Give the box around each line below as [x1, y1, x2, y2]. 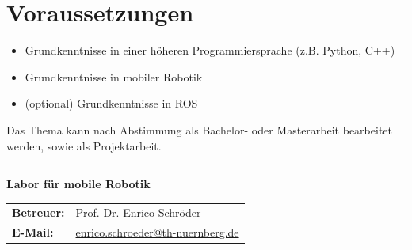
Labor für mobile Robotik [6, 176, 151, 192]
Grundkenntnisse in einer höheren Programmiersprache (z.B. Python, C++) [25, 42, 395, 59]
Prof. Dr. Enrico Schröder [75, 204, 201, 221]
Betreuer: [12, 204, 65, 221]
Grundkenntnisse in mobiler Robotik [25, 68, 203, 85]
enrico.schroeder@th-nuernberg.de [75, 224, 239, 241]
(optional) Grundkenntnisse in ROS [25, 95, 198, 112]
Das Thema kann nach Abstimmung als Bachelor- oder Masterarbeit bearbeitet [6, 121, 392, 138]
